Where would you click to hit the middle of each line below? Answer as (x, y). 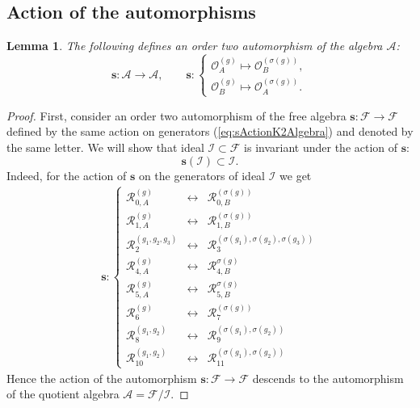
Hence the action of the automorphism (102, 378)
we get (296, 175)
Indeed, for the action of (67, 175)
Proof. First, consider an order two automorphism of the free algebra (176, 115)
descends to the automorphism (328, 378)
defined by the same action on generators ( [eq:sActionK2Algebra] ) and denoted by (210, 131)
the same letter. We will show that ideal (105, 147)
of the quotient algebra (63, 394)
